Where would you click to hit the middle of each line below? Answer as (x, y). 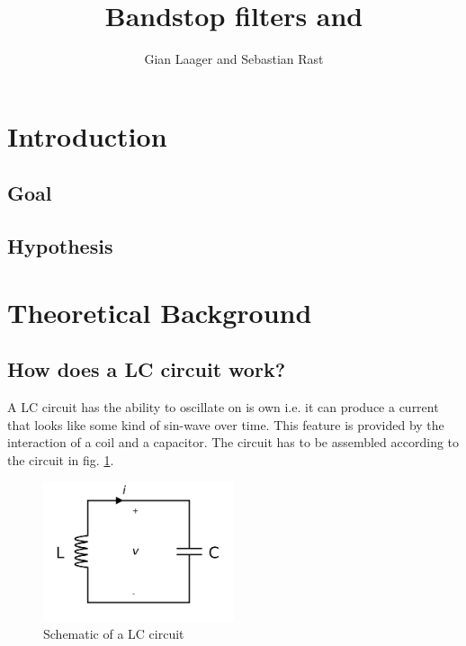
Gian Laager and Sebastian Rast (234, 59)
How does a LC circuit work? (147, 369)
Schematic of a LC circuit (114, 634)
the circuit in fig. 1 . (61, 459)
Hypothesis (60, 246)
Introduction (87, 135)
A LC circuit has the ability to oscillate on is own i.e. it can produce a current (223, 407)
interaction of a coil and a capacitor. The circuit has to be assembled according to (233, 442)
